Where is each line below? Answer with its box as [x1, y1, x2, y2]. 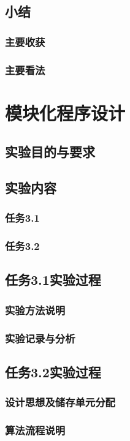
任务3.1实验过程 [5, 270, 101, 289]
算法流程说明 [5, 423, 66, 438]
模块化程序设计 [5, 100, 126, 125]
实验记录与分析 [5, 330, 75, 345]
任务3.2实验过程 [5, 362, 101, 381]
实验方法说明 [5, 302, 66, 317]
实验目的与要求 [5, 142, 95, 161]
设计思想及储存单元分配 [5, 394, 115, 410]
